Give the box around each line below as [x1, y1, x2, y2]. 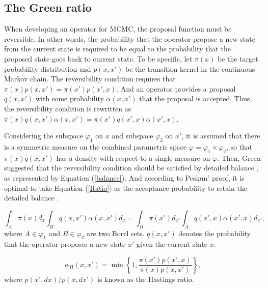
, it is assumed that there [181, 130, 260, 141]
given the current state [137, 239, 208, 249]
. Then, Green [217, 152, 261, 163]
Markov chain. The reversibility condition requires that [4, 73, 176, 84]
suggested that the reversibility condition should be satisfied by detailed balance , [4, 162, 259, 173]
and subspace [112, 130, 153, 141]
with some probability [36, 93, 104, 104]
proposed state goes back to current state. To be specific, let [4, 53, 193, 64]
